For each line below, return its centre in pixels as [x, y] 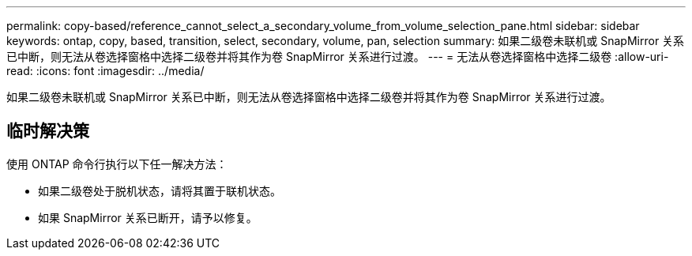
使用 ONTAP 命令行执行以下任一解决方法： [117, 164]
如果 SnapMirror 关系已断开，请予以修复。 [148, 217]
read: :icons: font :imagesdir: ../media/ [105, 71]
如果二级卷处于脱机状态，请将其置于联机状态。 [160, 190]
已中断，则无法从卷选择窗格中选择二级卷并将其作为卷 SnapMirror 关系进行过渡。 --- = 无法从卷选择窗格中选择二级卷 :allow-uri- [338, 56]
